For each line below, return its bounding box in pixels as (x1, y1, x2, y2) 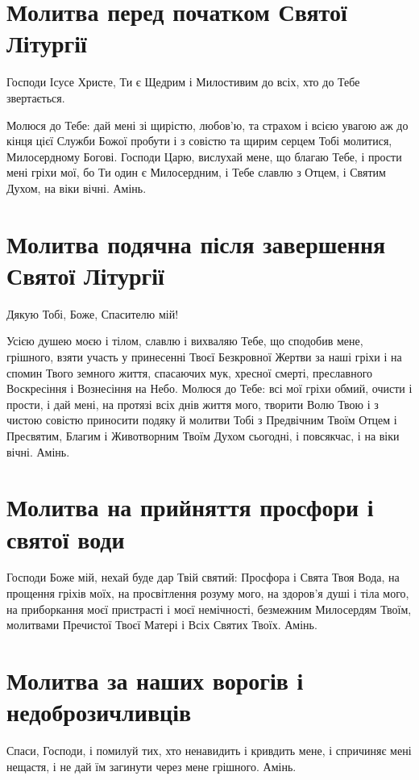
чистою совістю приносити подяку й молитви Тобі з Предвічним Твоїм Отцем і (6, 411, 397, 428)
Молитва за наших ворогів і (6, 664, 304, 696)
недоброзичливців (6, 695, 192, 728)
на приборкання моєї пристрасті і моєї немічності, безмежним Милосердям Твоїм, (6, 600, 412, 617)
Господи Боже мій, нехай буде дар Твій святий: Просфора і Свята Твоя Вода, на (6, 569, 400, 586)
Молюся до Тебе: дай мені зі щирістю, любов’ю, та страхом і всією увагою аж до (6, 116, 409, 133)
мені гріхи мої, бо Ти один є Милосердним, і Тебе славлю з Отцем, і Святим (6, 164, 386, 181)
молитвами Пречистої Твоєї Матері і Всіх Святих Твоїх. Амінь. (6, 616, 317, 633)
